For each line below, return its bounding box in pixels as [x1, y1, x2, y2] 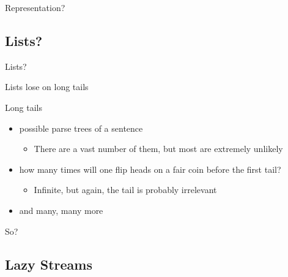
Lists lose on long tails [5, 80, 89, 93]
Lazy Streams [5, 254, 93, 273]
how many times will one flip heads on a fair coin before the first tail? [19, 162, 281, 175]
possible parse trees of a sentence [19, 121, 143, 134]
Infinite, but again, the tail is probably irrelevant [34, 183, 217, 196]
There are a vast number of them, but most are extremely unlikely [34, 142, 283, 155]
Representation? [5, 1, 65, 13]
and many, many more [19, 203, 103, 216]
